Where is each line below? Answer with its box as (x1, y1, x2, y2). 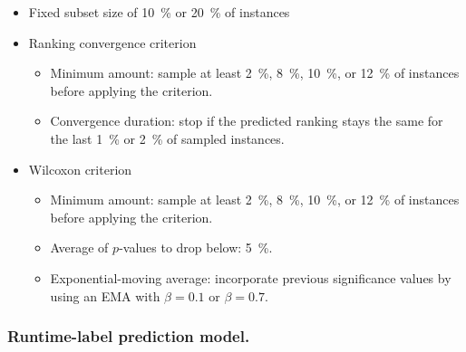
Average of (50, 238, 109, 257)
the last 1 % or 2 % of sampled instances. (50, 128, 285, 147)
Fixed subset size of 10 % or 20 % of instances (28, 3, 290, 21)
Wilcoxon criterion (28, 159, 132, 178)
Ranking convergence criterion (28, 33, 197, 52)
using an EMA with (50, 286, 160, 305)
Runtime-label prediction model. (7, 325, 250, 347)
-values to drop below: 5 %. (119, 238, 273, 257)
